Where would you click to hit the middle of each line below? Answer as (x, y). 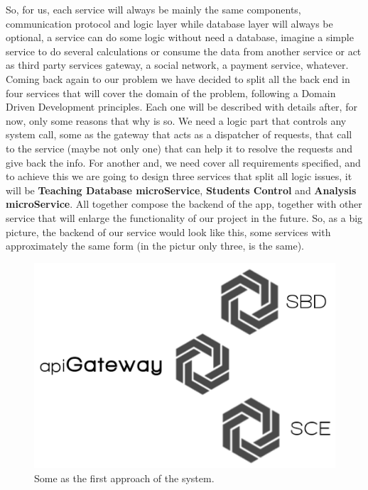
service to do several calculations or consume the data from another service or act (184, 51)
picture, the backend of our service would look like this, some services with (168, 232)
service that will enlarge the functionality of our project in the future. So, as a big (184, 217)
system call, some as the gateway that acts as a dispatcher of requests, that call (179, 134)
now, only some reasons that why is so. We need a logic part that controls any (176, 120)
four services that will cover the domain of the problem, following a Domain (171, 93)
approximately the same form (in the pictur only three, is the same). (155, 246)
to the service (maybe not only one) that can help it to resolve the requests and (179, 148)
